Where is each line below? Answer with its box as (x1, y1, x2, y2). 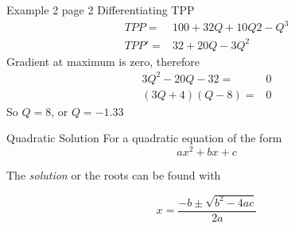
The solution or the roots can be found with (6, 167, 221, 184)
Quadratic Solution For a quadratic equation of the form (6, 129, 282, 146)
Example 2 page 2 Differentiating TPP (6, 2, 195, 17)
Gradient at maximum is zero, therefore (6, 52, 200, 69)
